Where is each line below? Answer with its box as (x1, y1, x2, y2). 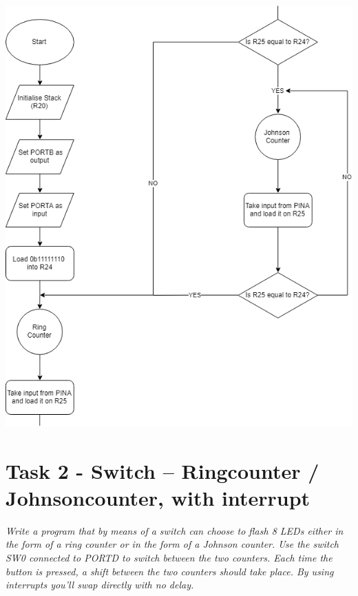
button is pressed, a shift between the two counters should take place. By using (6, 564, 334, 578)
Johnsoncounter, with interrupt (6, 483, 310, 511)
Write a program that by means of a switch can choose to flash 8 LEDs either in (6, 523, 344, 537)
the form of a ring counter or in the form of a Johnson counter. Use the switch (6, 537, 339, 551)
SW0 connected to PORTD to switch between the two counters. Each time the (6, 550, 333, 564)
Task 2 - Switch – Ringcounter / (6, 456, 319, 484)
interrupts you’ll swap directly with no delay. (6, 577, 194, 592)
